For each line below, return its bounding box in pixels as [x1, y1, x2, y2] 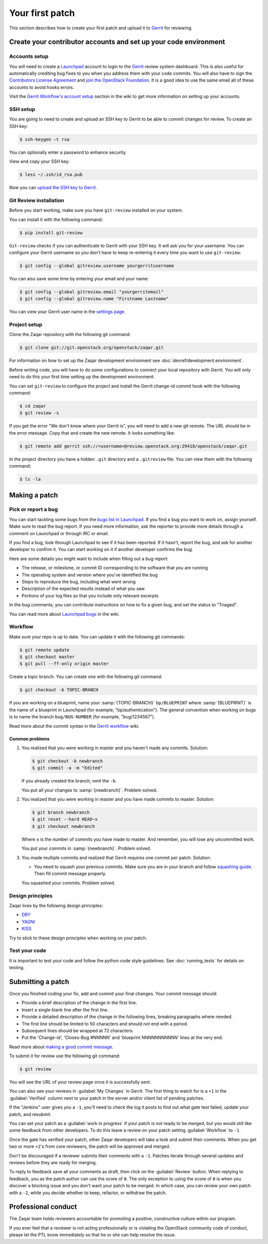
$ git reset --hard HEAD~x [32, 816, 98, 822]
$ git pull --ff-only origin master [19, 661, 109, 667]
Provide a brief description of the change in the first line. [21, 1000, 137, 1006]
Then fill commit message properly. [34, 871, 107, 877]
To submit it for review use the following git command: [9, 1053, 121, 1059]
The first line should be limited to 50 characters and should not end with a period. [21, 1020, 189, 1026]
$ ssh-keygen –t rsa [19, 136, 69, 142]
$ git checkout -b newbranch [32, 758, 103, 764]
